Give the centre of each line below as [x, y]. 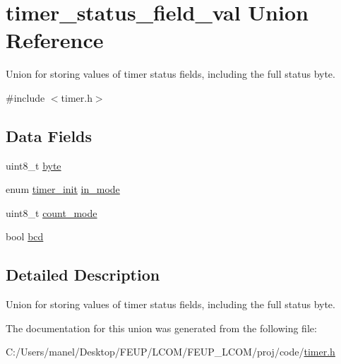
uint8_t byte [34, 165]
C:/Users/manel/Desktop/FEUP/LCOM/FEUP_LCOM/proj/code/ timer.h [170, 352]
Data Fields [49, 135]
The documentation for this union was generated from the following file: [161, 328]
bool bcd [25, 236]
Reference [55, 40]
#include [25, 97]
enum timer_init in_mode [63, 189]
